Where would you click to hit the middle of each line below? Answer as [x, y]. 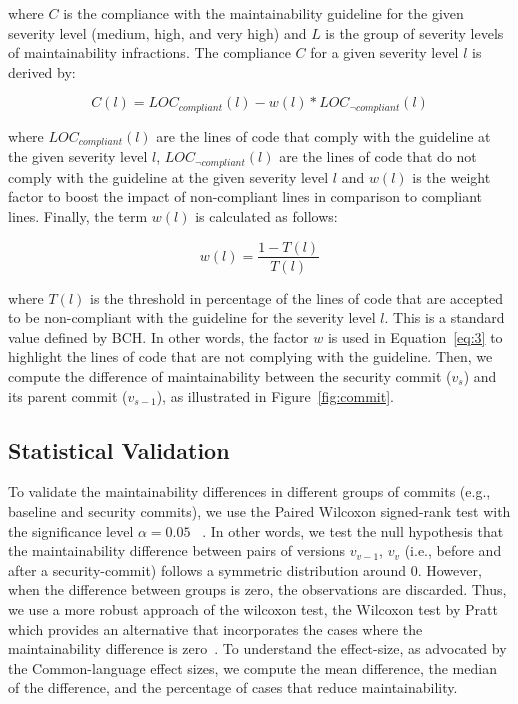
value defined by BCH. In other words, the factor [158, 336]
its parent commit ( [68, 395]
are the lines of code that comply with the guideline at [323, 135]
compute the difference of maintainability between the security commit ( [230, 375]
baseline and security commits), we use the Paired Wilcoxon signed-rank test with [259, 510]
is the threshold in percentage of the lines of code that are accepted [296, 297]
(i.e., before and [453, 550]
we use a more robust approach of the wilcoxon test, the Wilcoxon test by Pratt [253, 608]
